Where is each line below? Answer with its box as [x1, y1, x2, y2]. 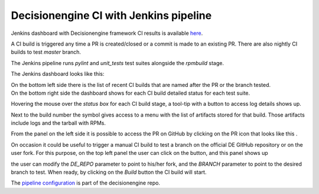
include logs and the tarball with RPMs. [11, 119, 106, 127]
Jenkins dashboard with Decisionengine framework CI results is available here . [11, 30, 203, 37]
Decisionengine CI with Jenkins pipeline [11, 9, 212, 22]
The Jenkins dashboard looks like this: [11, 70, 105, 77]
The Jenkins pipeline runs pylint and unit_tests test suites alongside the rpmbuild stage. [11, 59, 224, 66]
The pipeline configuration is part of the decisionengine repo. [11, 179, 161, 186]
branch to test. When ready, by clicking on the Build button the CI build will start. [11, 169, 207, 176]
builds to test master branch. [11, 48, 82, 56]
